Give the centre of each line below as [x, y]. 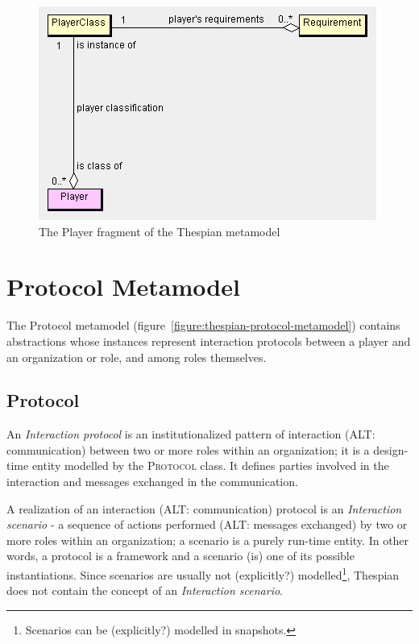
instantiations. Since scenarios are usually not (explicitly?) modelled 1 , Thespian [203, 573]
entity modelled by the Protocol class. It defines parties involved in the [210, 465]
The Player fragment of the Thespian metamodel [160, 231]
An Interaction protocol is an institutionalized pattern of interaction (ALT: [191, 434]
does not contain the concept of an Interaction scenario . [145, 590]
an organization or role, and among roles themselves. [137, 357]
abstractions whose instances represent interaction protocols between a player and [209, 341]
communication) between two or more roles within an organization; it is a [188, 449]
